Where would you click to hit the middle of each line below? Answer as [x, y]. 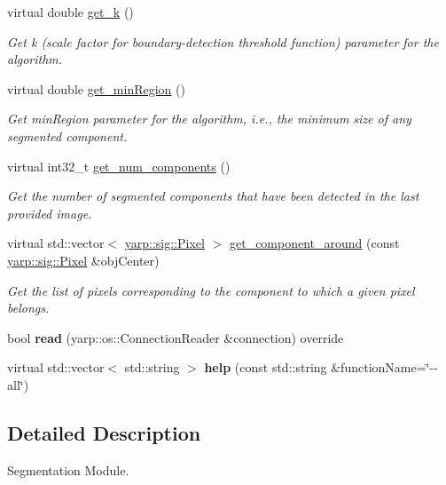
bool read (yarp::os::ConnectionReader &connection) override [176, 337]
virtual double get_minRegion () [96, 88]
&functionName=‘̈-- [384, 367]
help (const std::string [266, 367]
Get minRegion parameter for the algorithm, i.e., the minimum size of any [209, 119]
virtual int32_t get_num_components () [119, 166]
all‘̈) [18, 384]
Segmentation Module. [68, 469]
